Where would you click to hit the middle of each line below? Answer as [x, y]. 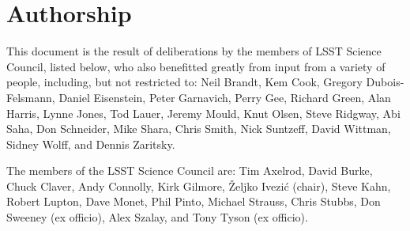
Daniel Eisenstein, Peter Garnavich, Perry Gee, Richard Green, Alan [225, 97]
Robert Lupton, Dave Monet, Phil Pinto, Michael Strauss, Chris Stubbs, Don [194, 201]
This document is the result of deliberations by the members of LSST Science [194, 51]
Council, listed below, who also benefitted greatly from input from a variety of [196, 66]
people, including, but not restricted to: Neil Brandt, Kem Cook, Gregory [184, 82]
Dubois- [385, 82]
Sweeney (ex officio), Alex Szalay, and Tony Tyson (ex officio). [157, 217]
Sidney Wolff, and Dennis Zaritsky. [91, 144]
